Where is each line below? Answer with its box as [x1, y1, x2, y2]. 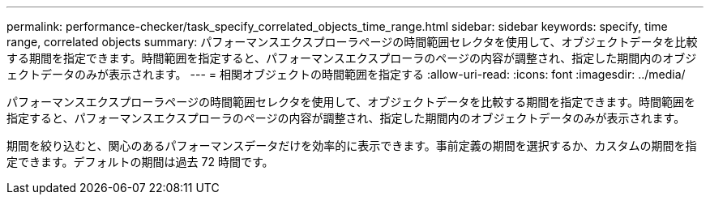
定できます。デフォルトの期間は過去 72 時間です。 [6, 155, 274, 169]
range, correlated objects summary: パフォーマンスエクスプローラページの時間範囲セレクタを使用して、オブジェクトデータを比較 [6, 35, 698, 49]
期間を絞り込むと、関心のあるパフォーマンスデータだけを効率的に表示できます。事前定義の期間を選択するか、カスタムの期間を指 [6, 139, 697, 152]
